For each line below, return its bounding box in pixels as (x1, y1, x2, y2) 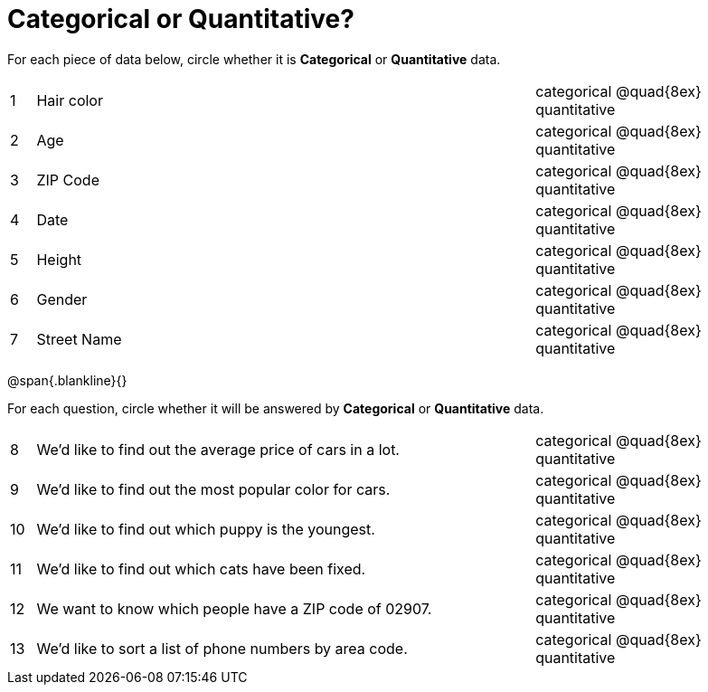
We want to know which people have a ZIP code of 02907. (36, 599, 432, 618)
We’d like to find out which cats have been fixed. (36, 559, 366, 578)
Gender (36, 289, 88, 308)
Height (36, 250, 82, 269)
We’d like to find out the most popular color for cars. (36, 479, 391, 498)
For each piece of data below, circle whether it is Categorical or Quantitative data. (7, 51, 501, 67)
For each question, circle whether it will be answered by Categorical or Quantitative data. (7, 400, 544, 416)
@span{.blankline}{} (7, 372, 127, 388)
